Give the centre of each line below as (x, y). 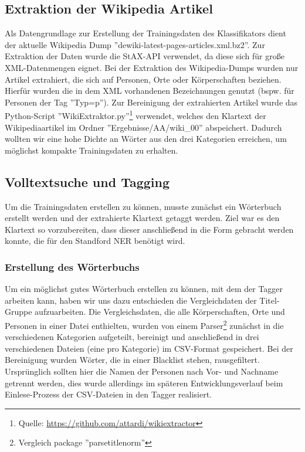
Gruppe (18, 312)
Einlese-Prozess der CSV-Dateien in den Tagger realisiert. (109, 394)
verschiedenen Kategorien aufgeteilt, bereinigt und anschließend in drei (132, 337)
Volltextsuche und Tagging (87, 181)
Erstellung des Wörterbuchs (72, 266)
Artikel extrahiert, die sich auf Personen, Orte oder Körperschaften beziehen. (143, 79)
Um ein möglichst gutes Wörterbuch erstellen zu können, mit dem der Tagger (144, 289)
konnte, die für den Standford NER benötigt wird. (95, 241)
